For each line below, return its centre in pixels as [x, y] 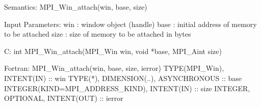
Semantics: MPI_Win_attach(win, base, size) [76, 7]
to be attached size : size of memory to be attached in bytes [98, 34]
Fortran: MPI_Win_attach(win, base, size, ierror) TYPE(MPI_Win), [114, 68]
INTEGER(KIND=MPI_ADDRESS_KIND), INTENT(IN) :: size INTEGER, [127, 88]
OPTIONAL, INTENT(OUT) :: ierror [64, 98]
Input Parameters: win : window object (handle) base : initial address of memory [130, 24]
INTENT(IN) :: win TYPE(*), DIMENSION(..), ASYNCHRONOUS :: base [123, 78]
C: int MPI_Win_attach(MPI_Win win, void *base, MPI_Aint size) [113, 51]
